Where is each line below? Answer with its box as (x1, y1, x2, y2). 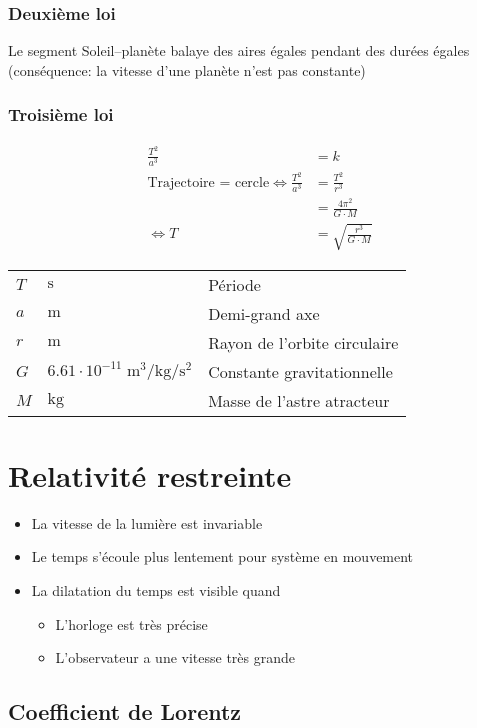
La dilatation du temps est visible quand (31, 579, 281, 600)
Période (208, 272, 261, 296)
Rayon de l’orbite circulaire (208, 330, 399, 354)
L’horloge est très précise (55, 613, 208, 634)
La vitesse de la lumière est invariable (31, 512, 263, 533)
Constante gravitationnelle (208, 359, 393, 383)
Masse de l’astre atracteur (208, 388, 390, 412)
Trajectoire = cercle (147, 175, 270, 190)
